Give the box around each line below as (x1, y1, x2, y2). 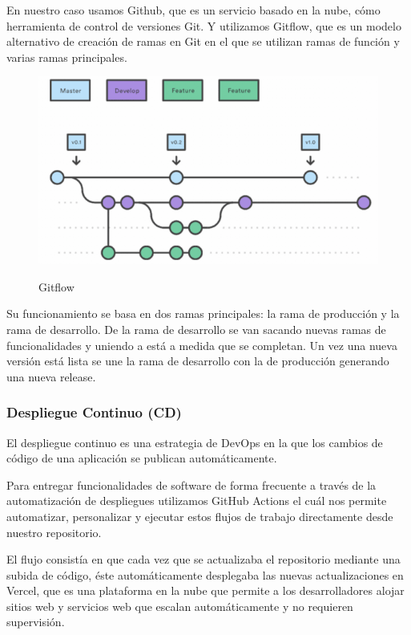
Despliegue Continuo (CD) (6, 402, 182, 422)
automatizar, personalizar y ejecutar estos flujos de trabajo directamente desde (6, 507, 393, 524)
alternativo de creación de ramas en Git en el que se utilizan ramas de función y (6, 33, 400, 50)
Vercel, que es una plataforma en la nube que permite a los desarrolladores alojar (6, 582, 405, 599)
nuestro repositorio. (6, 523, 102, 540)
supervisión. (6, 613, 65, 630)
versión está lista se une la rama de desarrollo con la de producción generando (6, 352, 389, 369)
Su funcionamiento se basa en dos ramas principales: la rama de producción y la (6, 305, 400, 322)
